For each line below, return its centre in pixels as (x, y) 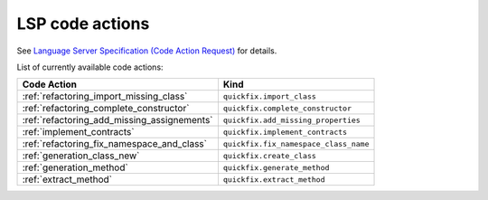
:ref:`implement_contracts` (78, 132)
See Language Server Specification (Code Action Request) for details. (147, 51)
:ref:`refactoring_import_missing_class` (105, 97)
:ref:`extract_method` (67, 179)
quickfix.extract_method (274, 180)
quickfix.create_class (269, 155)
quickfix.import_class (269, 96)
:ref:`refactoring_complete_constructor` (106, 109)
